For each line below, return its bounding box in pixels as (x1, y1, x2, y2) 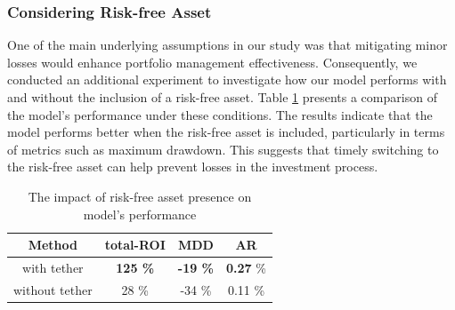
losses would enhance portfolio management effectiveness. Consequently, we (7, 52, 418, 71)
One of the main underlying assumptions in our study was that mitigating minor (7, 36, 448, 54)
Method (28, 235, 78, 254)
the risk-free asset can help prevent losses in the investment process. (7, 157, 378, 176)
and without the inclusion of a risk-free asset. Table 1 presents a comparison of (7, 88, 437, 106)
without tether (13, 280, 93, 298)
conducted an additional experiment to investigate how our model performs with (7, 70, 447, 89)
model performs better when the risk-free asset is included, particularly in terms (7, 123, 445, 141)
